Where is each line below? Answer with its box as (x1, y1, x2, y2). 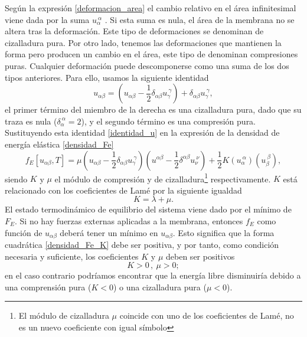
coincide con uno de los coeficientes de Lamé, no (119, 309, 294, 322)
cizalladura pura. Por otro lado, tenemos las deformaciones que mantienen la (5, 36, 282, 48)
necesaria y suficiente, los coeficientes (5, 250, 139, 262)
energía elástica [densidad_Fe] (5, 138, 114, 150)
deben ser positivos (166, 250, 235, 262)
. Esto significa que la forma (172, 226, 275, 238)
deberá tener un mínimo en (60, 226, 158, 238)
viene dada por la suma (5, 13, 90, 25)
